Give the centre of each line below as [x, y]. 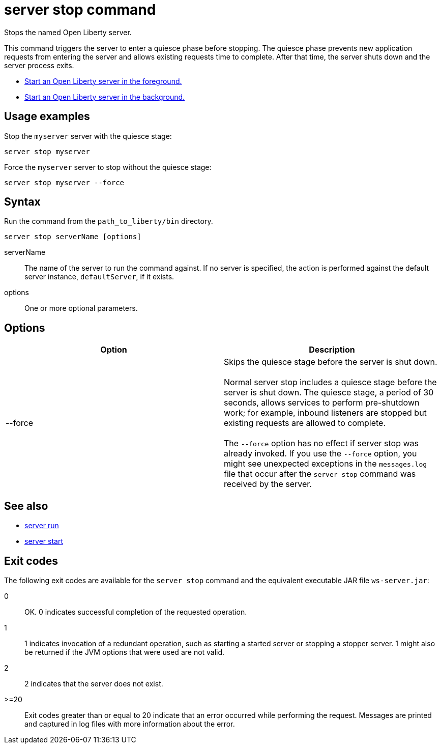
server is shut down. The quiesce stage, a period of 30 [329, 393]
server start [44, 541]
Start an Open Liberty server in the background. [105, 97]
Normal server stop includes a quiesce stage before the [330, 382]
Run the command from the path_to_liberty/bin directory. [109, 221]
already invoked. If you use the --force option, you [320, 454]
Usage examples [47, 117]
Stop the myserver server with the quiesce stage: [88, 136]
